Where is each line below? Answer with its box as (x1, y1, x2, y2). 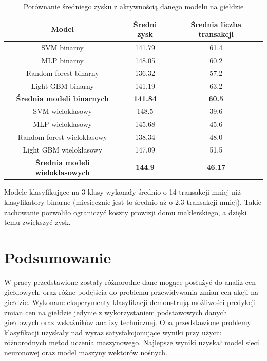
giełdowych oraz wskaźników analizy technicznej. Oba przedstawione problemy (4, 317, 251, 328)
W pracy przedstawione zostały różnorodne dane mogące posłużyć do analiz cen (4, 276, 256, 287)
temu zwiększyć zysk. (4, 217, 71, 227)
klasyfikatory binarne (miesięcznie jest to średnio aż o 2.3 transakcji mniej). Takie (4, 196, 262, 207)
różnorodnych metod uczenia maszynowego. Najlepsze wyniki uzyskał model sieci (4, 337, 259, 348)
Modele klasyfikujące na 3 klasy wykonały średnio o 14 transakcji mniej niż (4, 186, 241, 197)
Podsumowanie (4, 246, 111, 268)
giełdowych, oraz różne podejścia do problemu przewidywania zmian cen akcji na (4, 287, 258, 297)
